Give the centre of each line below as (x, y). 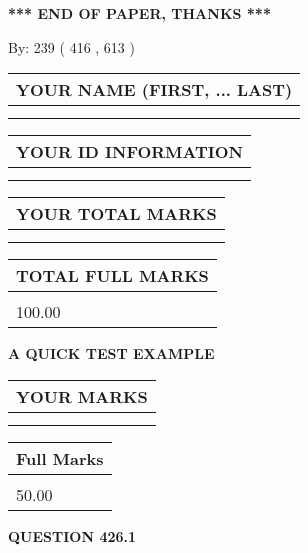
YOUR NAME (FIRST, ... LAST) (154, 90)
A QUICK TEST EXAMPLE (111, 353)
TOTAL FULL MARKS (112, 276)
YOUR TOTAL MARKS (116, 214)
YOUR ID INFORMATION (129, 152)
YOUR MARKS (82, 396)
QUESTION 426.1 (72, 535)
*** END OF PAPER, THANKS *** (139, 13)
